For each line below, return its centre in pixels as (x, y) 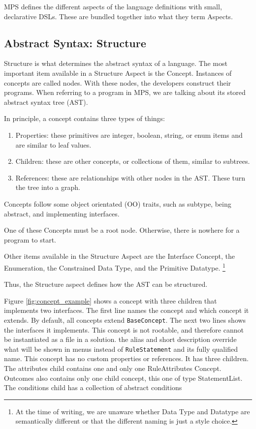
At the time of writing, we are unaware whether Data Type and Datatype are (133, 411)
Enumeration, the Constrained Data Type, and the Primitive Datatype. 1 (115, 267)
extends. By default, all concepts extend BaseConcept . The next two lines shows (125, 320)
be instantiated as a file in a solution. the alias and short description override (120, 339)
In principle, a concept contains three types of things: (84, 118)
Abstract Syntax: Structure (75, 43)
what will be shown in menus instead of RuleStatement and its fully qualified (121, 349)
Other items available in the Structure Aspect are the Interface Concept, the (119, 256)
